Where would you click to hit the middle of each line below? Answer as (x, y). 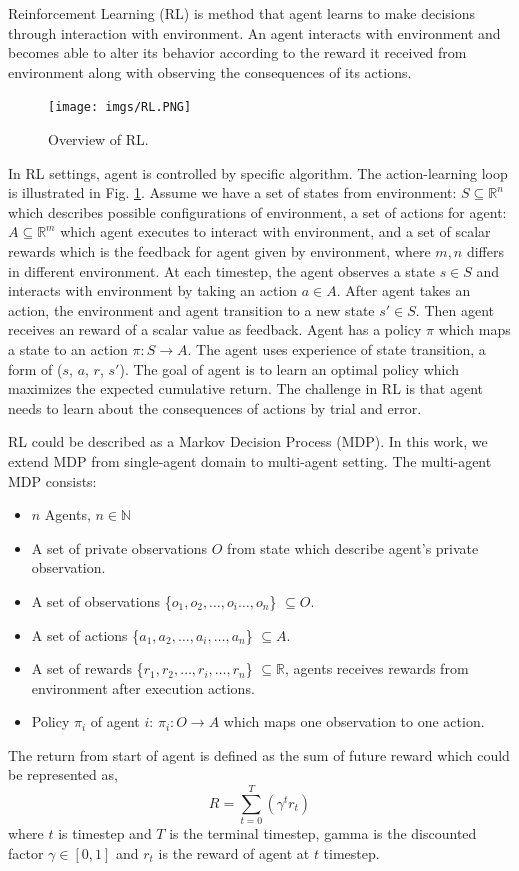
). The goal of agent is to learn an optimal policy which (289, 368)
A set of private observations (119, 547)
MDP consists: (52, 480)
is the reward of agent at (234, 852)
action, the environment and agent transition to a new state (191, 309)
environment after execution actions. (143, 687)
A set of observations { (101, 600)
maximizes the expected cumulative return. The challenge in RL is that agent (246, 388)
